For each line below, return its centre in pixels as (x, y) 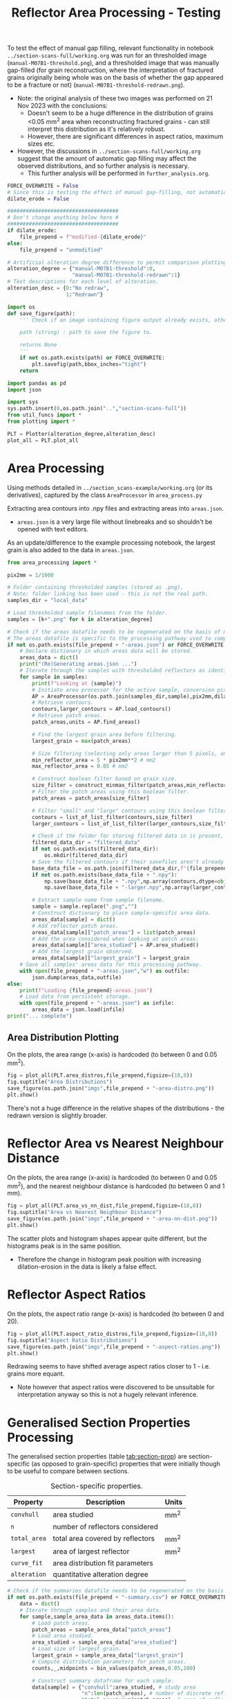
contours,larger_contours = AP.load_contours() (101, 709)
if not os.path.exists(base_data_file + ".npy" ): (105, 874)
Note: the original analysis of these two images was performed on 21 (115, 98)
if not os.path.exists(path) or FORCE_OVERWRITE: (93, 358)
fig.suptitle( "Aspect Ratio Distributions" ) (72, 1340)
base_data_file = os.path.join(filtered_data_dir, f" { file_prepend (129, 868)
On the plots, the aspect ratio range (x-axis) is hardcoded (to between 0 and (116, 1314)
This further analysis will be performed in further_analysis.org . (119, 173)
